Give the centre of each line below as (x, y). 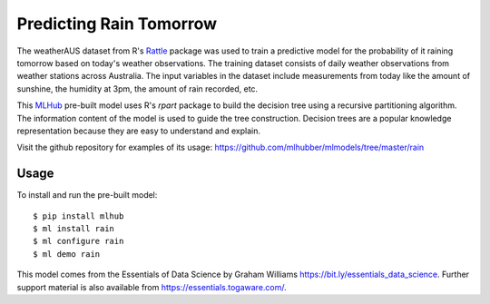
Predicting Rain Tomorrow (117, 24)
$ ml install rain (74, 228)
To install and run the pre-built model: (87, 195)
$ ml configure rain (78, 241)
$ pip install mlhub (78, 216)
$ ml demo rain (67, 254)
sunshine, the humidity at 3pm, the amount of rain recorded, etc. (137, 88)
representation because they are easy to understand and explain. (138, 131)
